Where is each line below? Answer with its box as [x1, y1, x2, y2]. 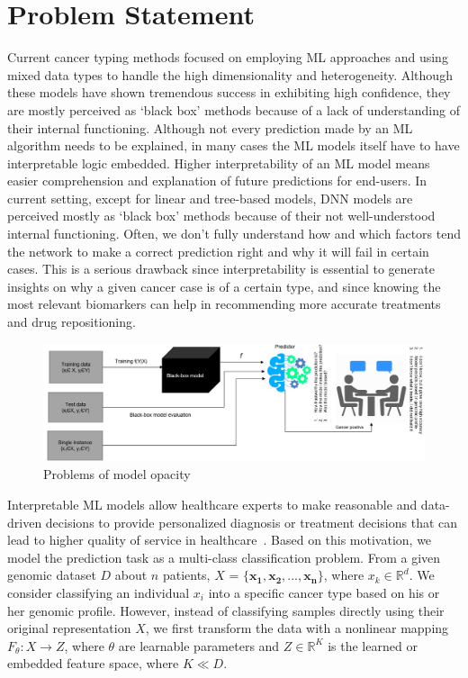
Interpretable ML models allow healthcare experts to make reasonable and [7, 495, 418, 514]
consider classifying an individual [7, 583, 190, 602]
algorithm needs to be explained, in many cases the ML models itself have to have [7, 136, 460, 155]
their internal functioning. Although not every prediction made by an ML [7, 118, 413, 137]
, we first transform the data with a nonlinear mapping [145, 619, 449, 637]
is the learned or [328, 636, 418, 655]
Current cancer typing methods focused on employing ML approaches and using [7, 48, 448, 67]
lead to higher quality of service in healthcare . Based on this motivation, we [7, 530, 432, 549]
